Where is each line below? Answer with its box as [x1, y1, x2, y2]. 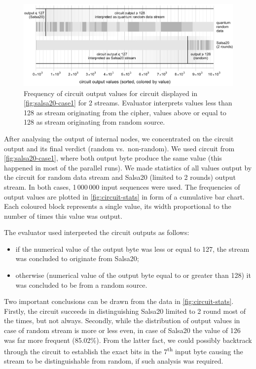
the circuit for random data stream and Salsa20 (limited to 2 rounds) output [4, 172, 236, 182]
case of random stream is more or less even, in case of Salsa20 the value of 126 [4, 325, 241, 335]
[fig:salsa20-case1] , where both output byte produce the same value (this [4, 153, 222, 163]
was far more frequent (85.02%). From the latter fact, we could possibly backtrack [4, 335, 252, 345]
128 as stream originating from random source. [24, 117, 165, 127]
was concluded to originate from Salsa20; [15, 253, 139, 264]
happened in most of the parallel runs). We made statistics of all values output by [4, 162, 252, 172]
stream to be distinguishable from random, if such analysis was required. [4, 356, 223, 366]
